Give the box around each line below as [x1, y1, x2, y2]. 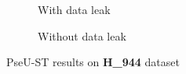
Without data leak [38, 27, 126, 44]
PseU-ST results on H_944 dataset [6, 54, 180, 70]
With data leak [38, 2, 111, 17]
